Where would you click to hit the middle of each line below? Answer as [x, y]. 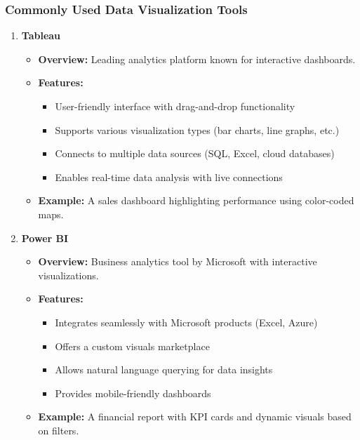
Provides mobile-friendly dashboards [133, 393]
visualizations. [68, 275]
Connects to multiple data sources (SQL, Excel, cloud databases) [195, 153]
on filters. [59, 430]
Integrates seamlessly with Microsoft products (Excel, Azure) [186, 322]
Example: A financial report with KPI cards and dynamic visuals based [195, 416]
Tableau [41, 35]
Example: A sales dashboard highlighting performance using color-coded [196, 200]
